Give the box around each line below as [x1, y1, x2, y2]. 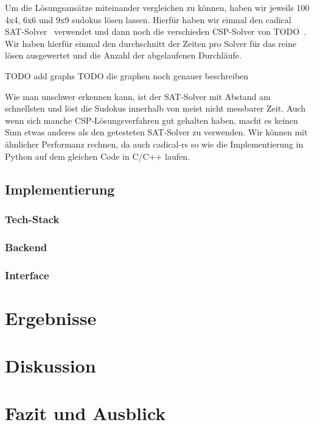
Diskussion [5, 353, 96, 377]
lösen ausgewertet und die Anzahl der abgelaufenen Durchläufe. [5, 49, 242, 62]
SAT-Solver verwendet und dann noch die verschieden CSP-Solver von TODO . [5, 25, 306, 38]
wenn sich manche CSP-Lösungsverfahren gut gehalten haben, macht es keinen [5, 113, 298, 126]
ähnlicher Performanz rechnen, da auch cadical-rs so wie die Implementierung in [5, 137, 304, 150]
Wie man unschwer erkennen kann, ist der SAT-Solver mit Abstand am [5, 90, 271, 102]
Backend [5, 239, 47, 254]
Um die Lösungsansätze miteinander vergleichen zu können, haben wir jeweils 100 [5, 1, 310, 13]
